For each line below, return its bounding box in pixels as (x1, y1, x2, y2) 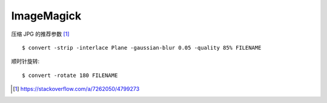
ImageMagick (11, 9, 82, 22)
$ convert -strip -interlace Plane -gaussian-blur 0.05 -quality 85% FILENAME (22, 44, 262, 51)
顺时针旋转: (11, 58, 40, 65)
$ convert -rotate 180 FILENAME (22, 71, 118, 79)
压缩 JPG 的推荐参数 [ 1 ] (11, 30, 70, 38)
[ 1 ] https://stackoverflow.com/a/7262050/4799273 (13, 85, 140, 93)
